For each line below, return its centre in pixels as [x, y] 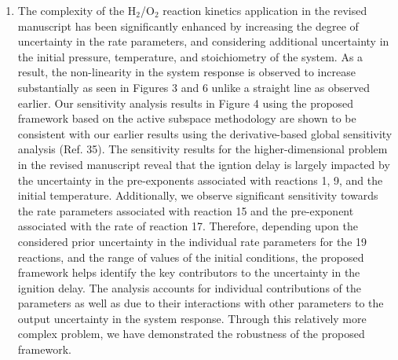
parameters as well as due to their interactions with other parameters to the [201, 303]
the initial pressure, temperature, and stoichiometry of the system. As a [190, 56]
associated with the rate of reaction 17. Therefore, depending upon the [188, 226]
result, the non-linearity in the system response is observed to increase [186, 72]
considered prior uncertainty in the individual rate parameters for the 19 [192, 241]
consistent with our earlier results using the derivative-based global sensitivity [205, 133]
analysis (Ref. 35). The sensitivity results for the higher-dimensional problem [203, 149]
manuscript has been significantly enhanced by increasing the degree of [188, 26]
